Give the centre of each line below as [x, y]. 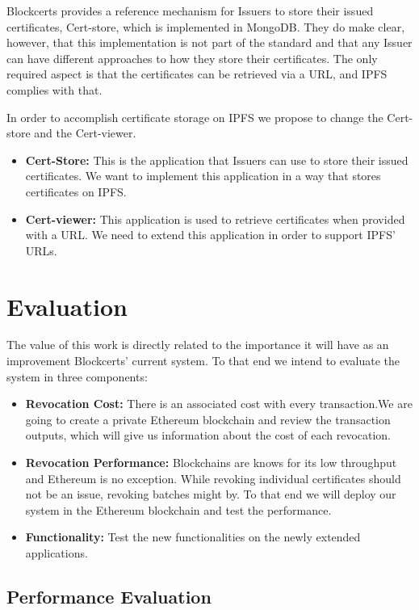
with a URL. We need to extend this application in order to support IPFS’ [210, 235]
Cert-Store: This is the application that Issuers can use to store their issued [217, 160]
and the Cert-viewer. [85, 133]
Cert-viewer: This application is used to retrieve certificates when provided [215, 219]
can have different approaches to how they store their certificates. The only [192, 58]
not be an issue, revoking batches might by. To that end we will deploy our [211, 494]
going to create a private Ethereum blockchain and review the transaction [208, 419]
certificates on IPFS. [76, 191]
